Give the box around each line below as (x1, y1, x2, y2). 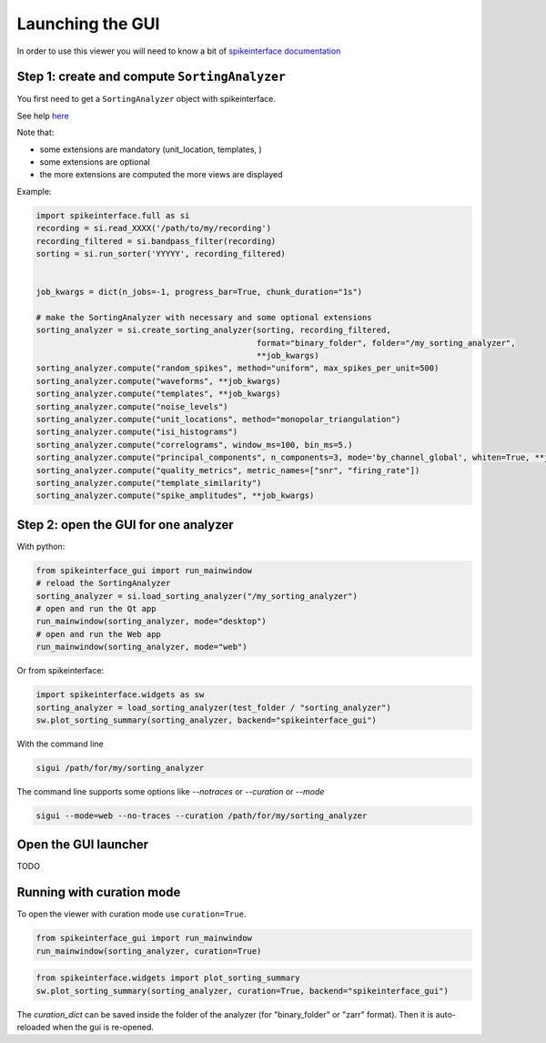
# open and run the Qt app (35, 603, 157, 614)
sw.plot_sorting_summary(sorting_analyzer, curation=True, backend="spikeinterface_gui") (35, 986, 450, 996)
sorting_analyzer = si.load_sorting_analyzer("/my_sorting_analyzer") (35, 591, 359, 601)
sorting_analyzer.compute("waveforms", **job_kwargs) (35, 376, 281, 386)
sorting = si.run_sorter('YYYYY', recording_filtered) (35, 248, 286, 258)
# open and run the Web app (35, 629, 161, 639)
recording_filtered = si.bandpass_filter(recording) (35, 236, 277, 246)
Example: (16, 186, 52, 197)
